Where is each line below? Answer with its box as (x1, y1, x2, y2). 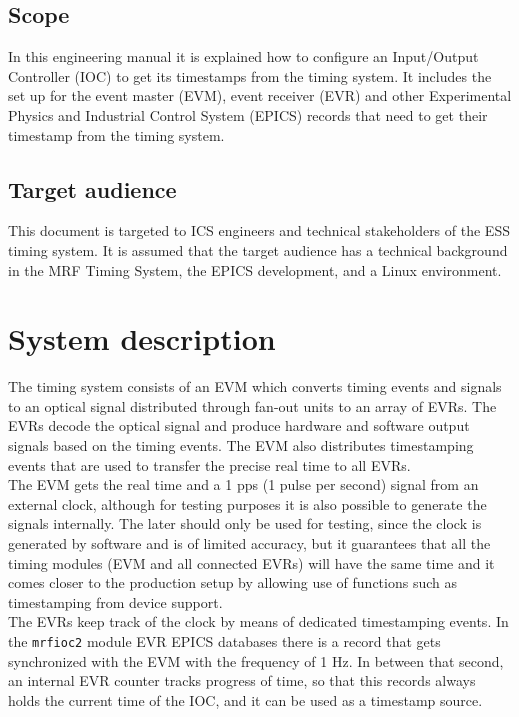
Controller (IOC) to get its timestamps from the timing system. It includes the (8, 65, 492, 86)
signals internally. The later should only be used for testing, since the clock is (8, 513, 482, 534)
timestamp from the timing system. (8, 124, 225, 145)
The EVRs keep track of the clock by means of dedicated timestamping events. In (8, 611, 509, 632)
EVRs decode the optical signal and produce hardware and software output (8, 415, 470, 436)
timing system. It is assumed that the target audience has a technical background (8, 239, 508, 260)
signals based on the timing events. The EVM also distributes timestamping (8, 435, 474, 456)
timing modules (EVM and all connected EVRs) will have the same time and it (8, 552, 495, 573)
